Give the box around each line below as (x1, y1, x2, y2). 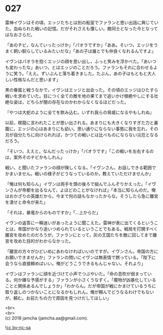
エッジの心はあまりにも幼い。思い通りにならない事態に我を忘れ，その (18, 126, 159, 132)
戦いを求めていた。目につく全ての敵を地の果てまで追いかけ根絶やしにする (5, 93, 154, 99)
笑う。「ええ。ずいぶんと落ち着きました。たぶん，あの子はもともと (13, 70, 147, 76)
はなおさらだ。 (5, 32, 35, 37)
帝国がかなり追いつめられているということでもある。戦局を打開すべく (18, 226, 158, 232)
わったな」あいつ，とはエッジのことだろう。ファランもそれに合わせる (13, 64, 154, 70)
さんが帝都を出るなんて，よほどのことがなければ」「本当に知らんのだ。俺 (9, 187, 156, 193)
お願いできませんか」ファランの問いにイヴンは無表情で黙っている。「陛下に (5, 254, 156, 260)
